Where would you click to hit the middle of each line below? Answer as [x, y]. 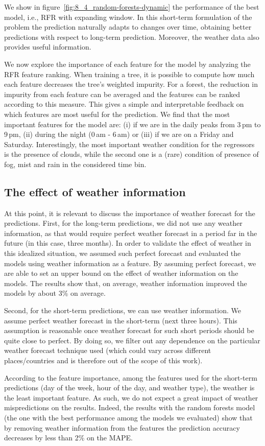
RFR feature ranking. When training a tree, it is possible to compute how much [129, 74]
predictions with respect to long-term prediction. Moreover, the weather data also [132, 37]
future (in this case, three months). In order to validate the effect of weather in [128, 243]
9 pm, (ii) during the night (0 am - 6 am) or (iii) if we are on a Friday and [119, 134]
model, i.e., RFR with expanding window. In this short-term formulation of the [128, 17]
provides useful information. [48, 47]
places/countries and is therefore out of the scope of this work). [103, 360]
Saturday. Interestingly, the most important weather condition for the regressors [129, 144]
